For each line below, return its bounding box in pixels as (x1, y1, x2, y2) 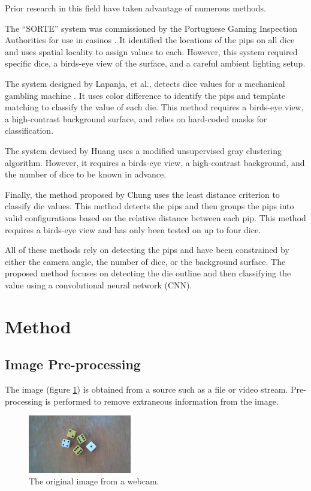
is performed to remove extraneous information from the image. (45, 394, 279, 407)
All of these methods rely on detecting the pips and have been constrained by (5, 243, 289, 256)
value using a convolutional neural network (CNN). (5, 278, 192, 291)
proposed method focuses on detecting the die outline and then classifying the (5, 267, 291, 279)
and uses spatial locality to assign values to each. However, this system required (5, 45, 298, 58)
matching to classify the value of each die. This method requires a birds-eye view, (5, 101, 304, 113)
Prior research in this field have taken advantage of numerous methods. (5, 2, 266, 14)
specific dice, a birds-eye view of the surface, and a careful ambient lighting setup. (5, 57, 306, 70)
